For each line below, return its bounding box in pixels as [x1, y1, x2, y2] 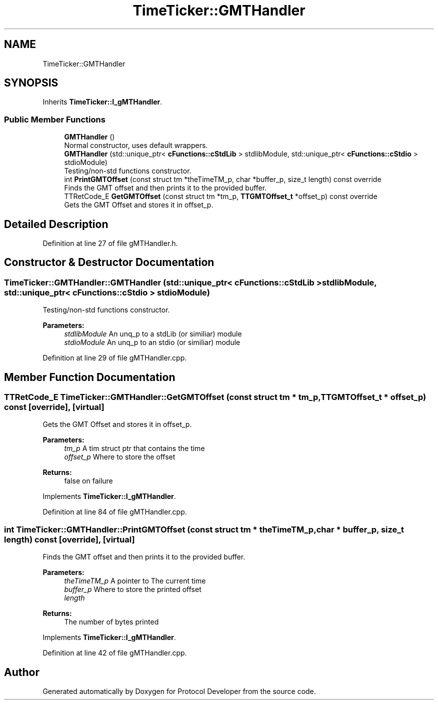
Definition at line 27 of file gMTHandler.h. [42, 239, 178, 248]
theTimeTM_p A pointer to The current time [64, 576, 206, 585]
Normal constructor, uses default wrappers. [64, 141, 208, 150]
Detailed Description [4, 217, 108, 230]
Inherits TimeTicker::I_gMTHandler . [42, 97, 162, 106]
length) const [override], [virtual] [4, 534, 135, 544]
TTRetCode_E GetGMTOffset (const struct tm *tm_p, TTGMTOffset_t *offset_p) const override [64, 192, 377, 201]
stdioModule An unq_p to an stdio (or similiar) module [64, 338, 240, 347]
